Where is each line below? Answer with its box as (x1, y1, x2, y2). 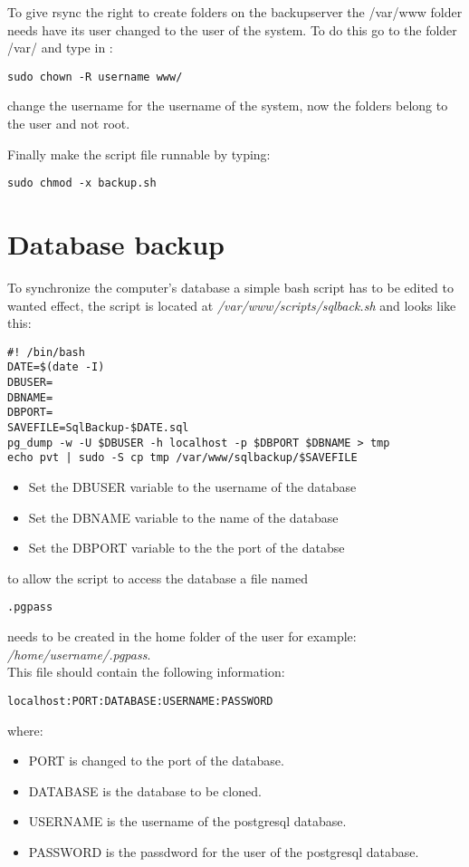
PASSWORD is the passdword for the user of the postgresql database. (28, 842, 419, 861)
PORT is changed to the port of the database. (28, 751, 284, 770)
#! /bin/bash (7, 345, 85, 359)
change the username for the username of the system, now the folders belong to (7, 96, 448, 115)
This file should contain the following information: (7, 662, 285, 681)
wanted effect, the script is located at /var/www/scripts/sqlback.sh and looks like (7, 295, 456, 314)
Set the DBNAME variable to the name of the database (28, 507, 339, 526)
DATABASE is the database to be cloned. (28, 781, 262, 800)
